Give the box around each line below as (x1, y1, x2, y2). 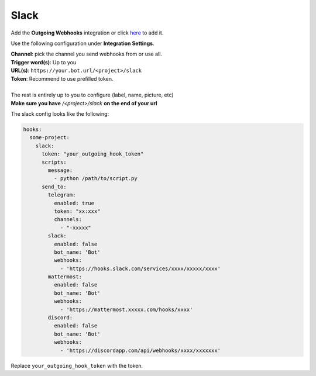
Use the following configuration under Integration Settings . (11, 40, 154, 47)
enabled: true (53, 199, 95, 206)
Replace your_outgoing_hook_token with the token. (11, 362, 143, 369)
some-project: (29, 134, 70, 141)
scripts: (42, 158, 67, 165)
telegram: (47, 192, 76, 198)
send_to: (42, 183, 67, 190)
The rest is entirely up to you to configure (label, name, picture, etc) (11, 91, 174, 99)
